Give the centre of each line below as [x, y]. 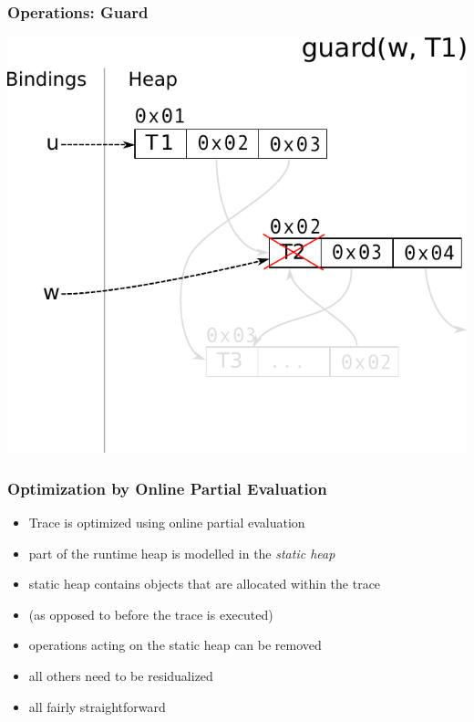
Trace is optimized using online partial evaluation [167, 523]
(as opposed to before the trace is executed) [151, 614]
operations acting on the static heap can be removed [175, 645]
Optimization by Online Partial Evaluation [167, 488]
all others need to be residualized [121, 675]
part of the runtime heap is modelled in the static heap [182, 553]
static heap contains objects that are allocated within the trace [205, 584]
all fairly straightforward [97, 706]
